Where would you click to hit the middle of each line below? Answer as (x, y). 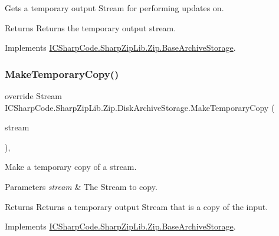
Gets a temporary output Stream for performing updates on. (114, 8)
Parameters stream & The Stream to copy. (81, 186)
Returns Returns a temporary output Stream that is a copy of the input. (137, 206)
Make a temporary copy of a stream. (71, 167)
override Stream (33, 96)
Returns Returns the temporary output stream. (91, 27)
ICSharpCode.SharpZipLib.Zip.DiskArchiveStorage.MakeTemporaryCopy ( (140, 107)
